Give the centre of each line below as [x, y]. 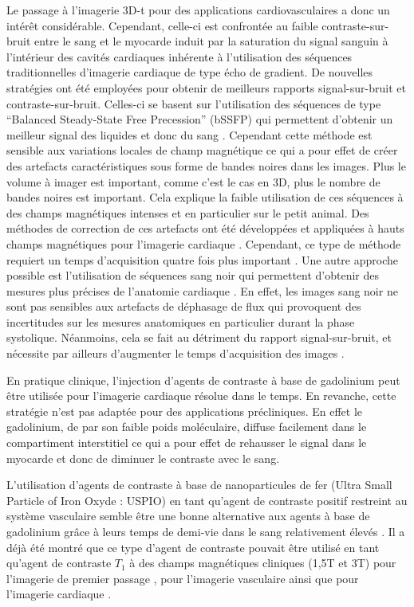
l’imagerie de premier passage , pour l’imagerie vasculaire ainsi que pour [183, 578]
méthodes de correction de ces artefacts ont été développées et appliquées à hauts [205, 228]
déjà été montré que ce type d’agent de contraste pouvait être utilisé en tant [193, 547]
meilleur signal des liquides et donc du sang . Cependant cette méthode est [189, 134]
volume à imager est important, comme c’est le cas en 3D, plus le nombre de [193, 181]
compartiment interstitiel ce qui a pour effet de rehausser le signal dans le [187, 443]
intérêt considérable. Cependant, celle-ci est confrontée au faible [162, 25]
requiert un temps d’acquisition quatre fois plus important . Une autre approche [202, 259]
